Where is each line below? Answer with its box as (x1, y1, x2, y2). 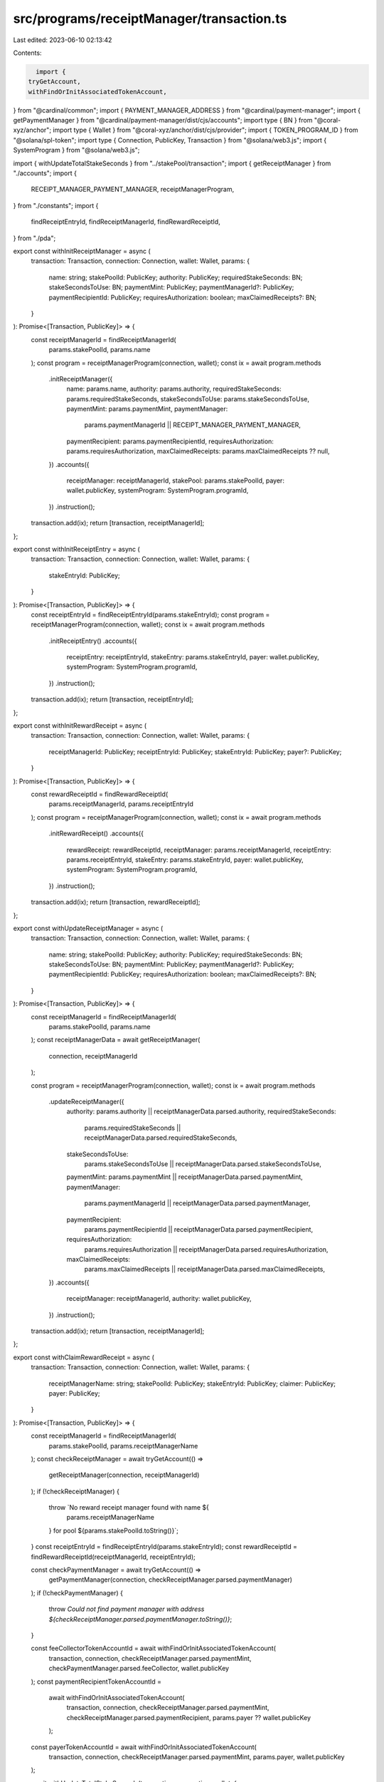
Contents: (13, 48, 42, 57)
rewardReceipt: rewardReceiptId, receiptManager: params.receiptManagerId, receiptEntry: (66, 845, 331, 854)
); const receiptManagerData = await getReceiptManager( (31, 1036, 201, 1044)
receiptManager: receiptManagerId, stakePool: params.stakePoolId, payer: (66, 476, 284, 485)
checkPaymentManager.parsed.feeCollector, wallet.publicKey (48, 1664, 230, 1673)
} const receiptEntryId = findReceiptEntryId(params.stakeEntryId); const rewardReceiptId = (31, 1542, 298, 1551)
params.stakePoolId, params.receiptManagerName (48, 1441, 198, 1450)
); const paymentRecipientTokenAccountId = (31, 1677, 162, 1686)
